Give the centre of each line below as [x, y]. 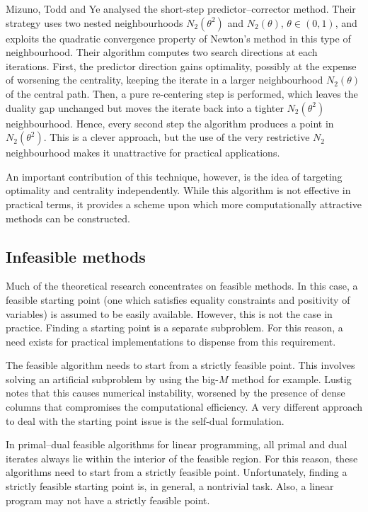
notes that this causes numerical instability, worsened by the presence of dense [176, 393]
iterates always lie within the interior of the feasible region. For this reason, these [182, 458]
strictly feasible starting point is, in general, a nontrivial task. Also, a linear [170, 486]
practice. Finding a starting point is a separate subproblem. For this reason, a [174, 328]
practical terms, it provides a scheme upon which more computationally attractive [184, 204]
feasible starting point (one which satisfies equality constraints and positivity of [178, 299]
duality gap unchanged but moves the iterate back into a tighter [145, 107]
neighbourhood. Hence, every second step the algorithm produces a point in [170, 123]
